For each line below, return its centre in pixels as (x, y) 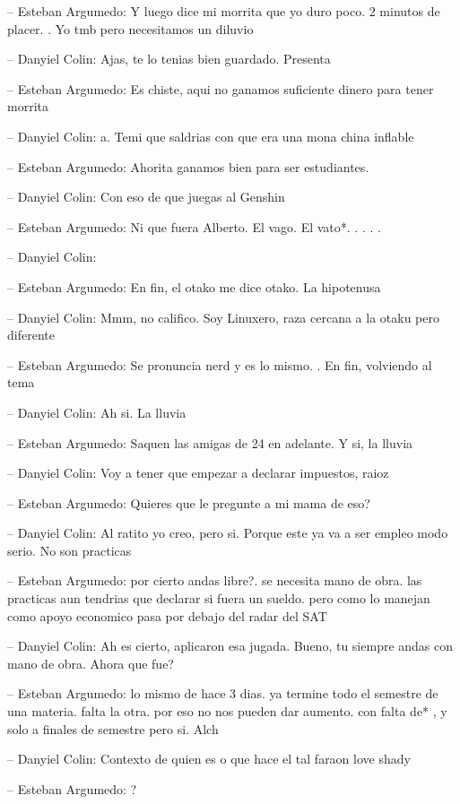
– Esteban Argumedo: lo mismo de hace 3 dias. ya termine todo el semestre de (223, 693)
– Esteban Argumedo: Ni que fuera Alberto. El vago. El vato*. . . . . (194, 226)
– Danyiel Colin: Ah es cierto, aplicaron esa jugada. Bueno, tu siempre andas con (230, 646)
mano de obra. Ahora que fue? (91, 663)
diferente (31, 335)
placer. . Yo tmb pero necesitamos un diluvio (130, 28)
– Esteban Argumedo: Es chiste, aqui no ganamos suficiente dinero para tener (221, 88)
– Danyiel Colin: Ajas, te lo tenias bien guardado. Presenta (169, 59)
